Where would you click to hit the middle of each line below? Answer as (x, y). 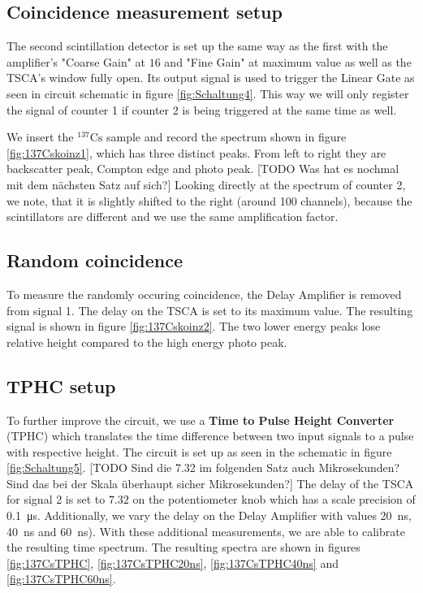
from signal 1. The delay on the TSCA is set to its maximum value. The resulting (210, 310)
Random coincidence (95, 260)
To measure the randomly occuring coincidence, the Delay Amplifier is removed (204, 294)
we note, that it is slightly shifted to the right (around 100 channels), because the (209, 200)
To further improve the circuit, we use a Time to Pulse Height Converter (201, 420)
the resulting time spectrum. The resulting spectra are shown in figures (183, 547)
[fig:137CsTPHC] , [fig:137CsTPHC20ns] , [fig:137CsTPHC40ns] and (173, 563)
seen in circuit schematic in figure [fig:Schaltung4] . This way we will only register (208, 93)
